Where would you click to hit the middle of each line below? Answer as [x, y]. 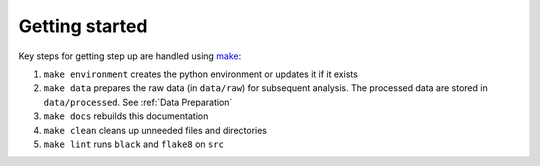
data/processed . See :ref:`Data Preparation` [138, 102]
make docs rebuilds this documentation [126, 116]
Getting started [83, 26]
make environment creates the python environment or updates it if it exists [201, 74]
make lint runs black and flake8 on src [134, 144]
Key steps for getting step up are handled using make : [130, 56]
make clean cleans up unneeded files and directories [155, 130]
